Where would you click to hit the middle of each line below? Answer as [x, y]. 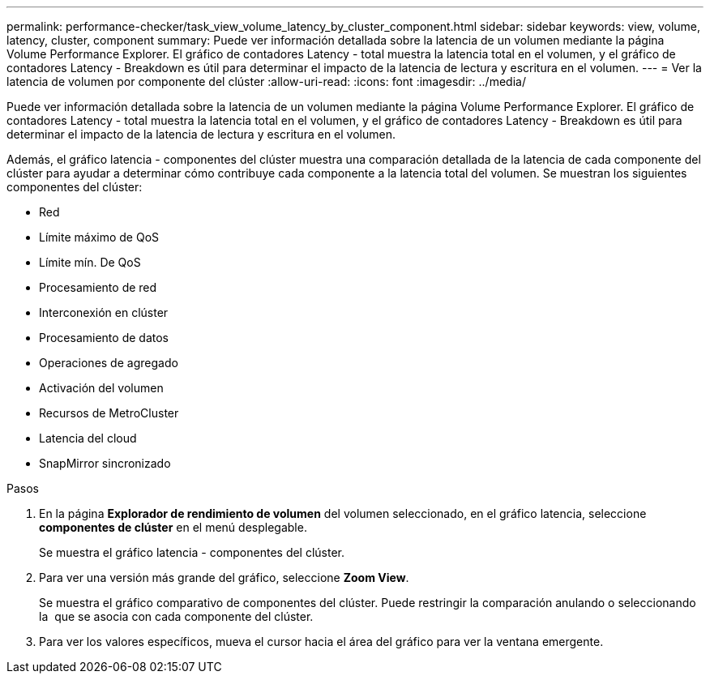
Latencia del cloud [88, 438]
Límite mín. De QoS [90, 262]
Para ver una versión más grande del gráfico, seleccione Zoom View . [224, 577]
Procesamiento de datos [104, 338]
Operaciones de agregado [109, 363]
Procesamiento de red [98, 287]
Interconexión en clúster [104, 312]
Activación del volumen [101, 388]
